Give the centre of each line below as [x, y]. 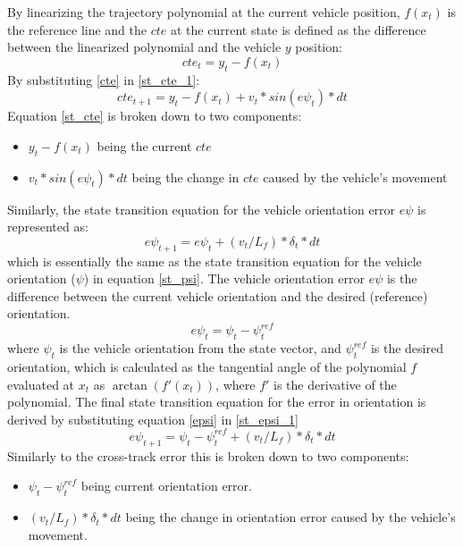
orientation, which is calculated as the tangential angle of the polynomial [207, 367]
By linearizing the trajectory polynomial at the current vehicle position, [204, 12]
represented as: [48, 227]
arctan [130, 386]
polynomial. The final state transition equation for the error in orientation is [217, 402]
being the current [144, 145]
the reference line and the [77, 29]
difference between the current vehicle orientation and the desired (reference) [218, 295]
